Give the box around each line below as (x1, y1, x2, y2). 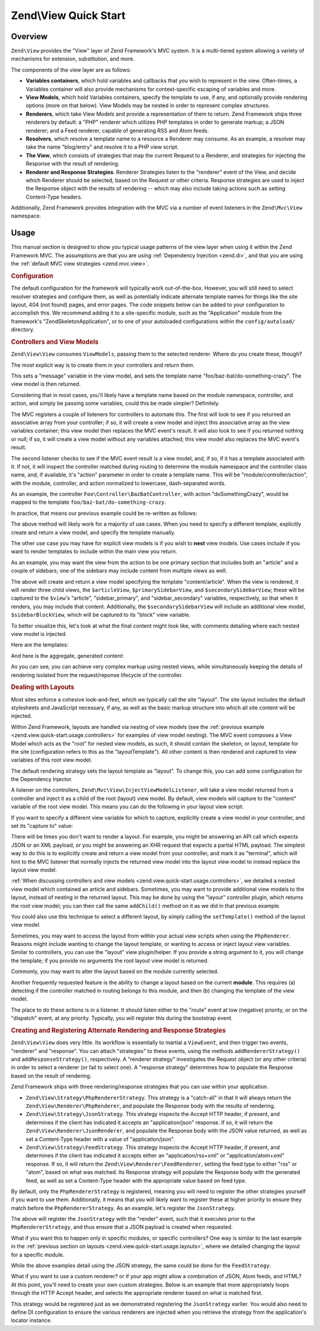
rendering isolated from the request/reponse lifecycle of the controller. (11, 671, 183, 679)
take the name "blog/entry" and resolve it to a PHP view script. (25, 143, 179, 151)
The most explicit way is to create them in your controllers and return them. (11, 361, 195, 369)
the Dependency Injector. (11, 776, 73, 783)
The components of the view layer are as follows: (11, 66, 132, 73)
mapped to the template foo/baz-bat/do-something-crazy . (11, 498, 166, 506)
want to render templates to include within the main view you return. (11, 548, 178, 555)
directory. (11, 326, 35, 333)
